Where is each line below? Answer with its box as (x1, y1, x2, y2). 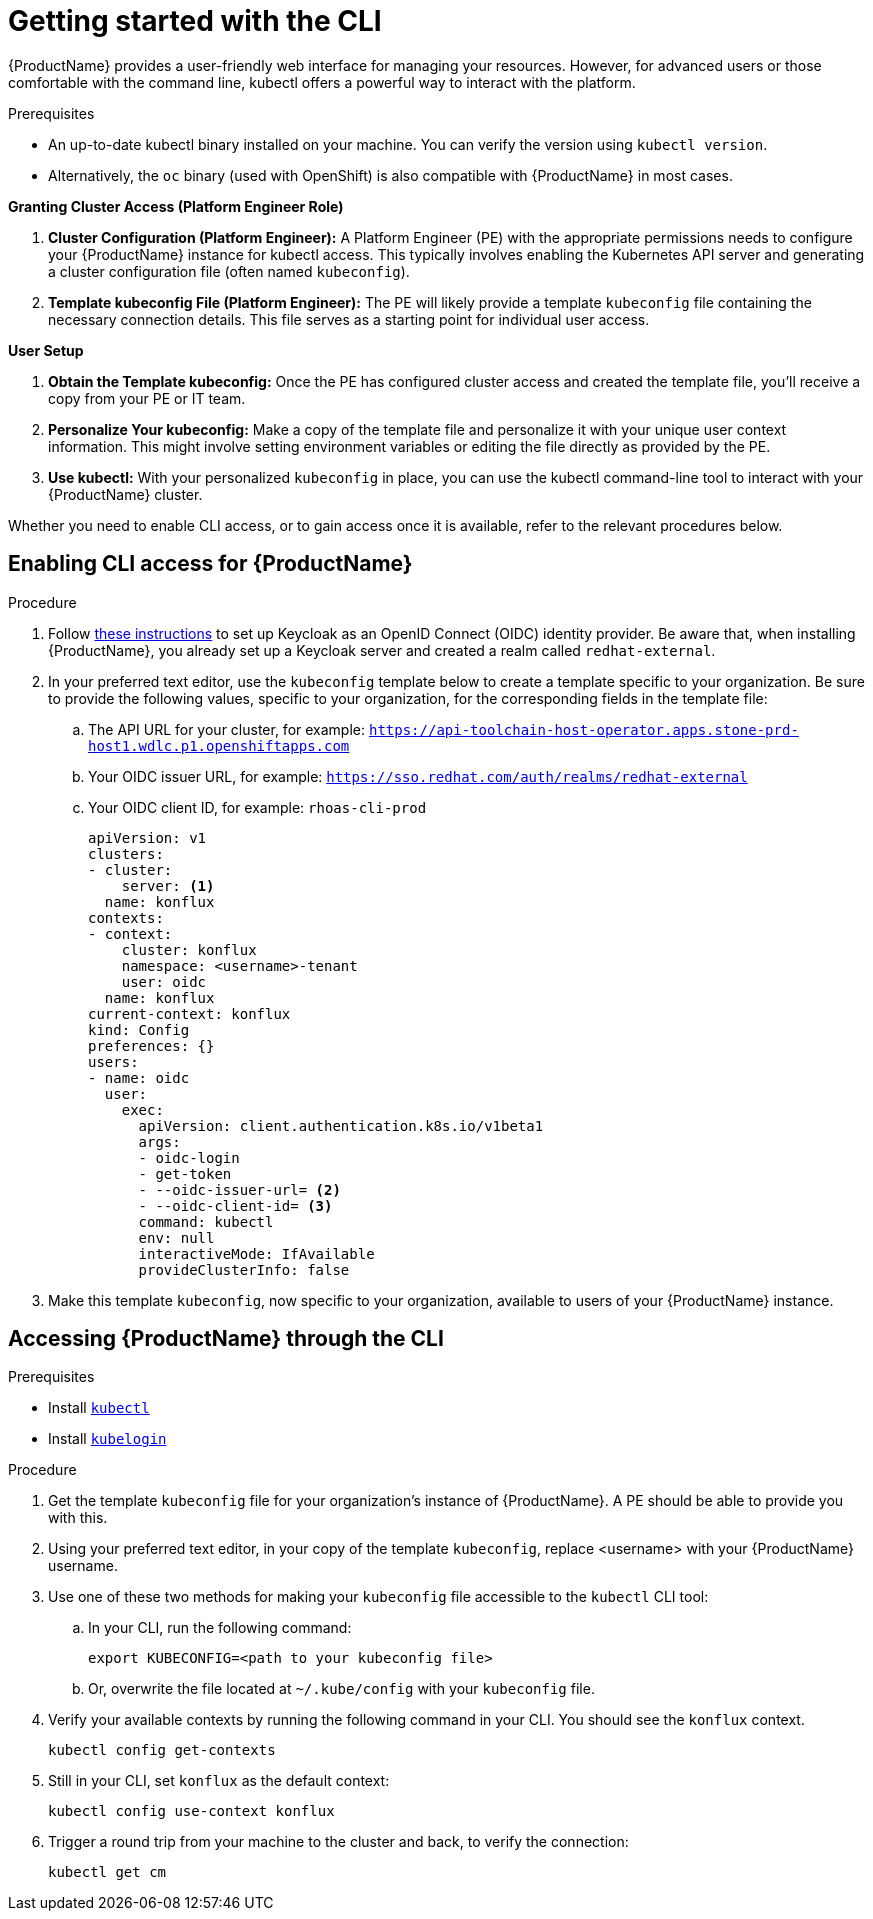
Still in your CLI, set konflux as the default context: (48, 1772, 390, 1790)
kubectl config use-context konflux (48, 1803, 335, 1820)
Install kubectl (48, 1399, 150, 1417)
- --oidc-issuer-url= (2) (138, 1181, 341, 1198)
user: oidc (121, 973, 207, 990)
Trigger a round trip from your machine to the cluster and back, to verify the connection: (48, 1833, 629, 1851)
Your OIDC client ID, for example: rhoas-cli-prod (88, 798, 427, 816)
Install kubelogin (48, 1430, 167, 1448)
